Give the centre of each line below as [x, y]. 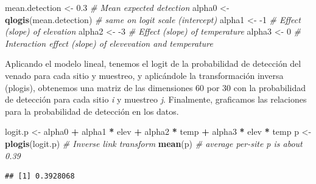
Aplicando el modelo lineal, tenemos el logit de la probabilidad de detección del [153, 63]
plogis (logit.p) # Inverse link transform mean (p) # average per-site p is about [154, 143]
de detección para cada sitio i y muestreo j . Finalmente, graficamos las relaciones [156, 99]
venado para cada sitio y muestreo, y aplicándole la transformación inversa [144, 75]
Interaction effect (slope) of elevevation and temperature [109, 43]
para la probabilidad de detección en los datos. [92, 111]
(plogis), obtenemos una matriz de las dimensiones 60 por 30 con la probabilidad [156, 87]
